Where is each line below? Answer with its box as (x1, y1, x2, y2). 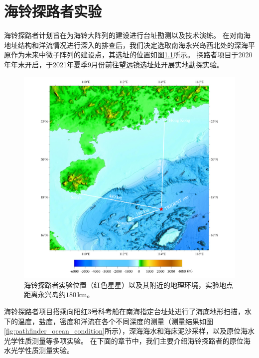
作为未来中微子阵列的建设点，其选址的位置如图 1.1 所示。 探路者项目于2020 (10, 49, 253, 60)
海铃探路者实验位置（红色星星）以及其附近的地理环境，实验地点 (24, 279, 233, 290)
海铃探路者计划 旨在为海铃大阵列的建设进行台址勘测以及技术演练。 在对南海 (4, 30, 251, 40)
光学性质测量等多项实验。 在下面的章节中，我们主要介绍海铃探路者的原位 (4, 335, 244, 346)
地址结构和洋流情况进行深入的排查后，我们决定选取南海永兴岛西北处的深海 (4, 39, 248, 50)
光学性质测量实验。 (10, 345, 74, 356)
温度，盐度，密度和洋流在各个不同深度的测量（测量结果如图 (17, 316, 213, 326)
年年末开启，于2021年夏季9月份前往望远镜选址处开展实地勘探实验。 (4, 59, 224, 69)
